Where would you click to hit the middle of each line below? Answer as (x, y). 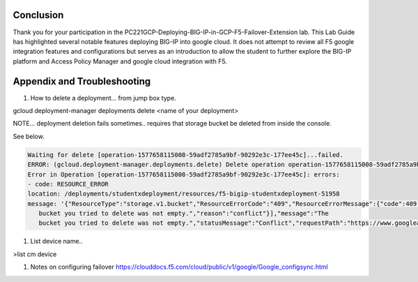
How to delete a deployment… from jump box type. (103, 98)
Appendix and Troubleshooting (82, 81)
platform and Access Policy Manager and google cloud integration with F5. (120, 61)
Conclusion (38, 15)
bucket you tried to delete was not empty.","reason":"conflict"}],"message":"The (184, 214)
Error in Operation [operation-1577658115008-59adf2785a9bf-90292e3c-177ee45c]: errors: (184, 174)
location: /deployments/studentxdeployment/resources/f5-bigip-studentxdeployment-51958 (184, 194)
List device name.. (56, 242)
